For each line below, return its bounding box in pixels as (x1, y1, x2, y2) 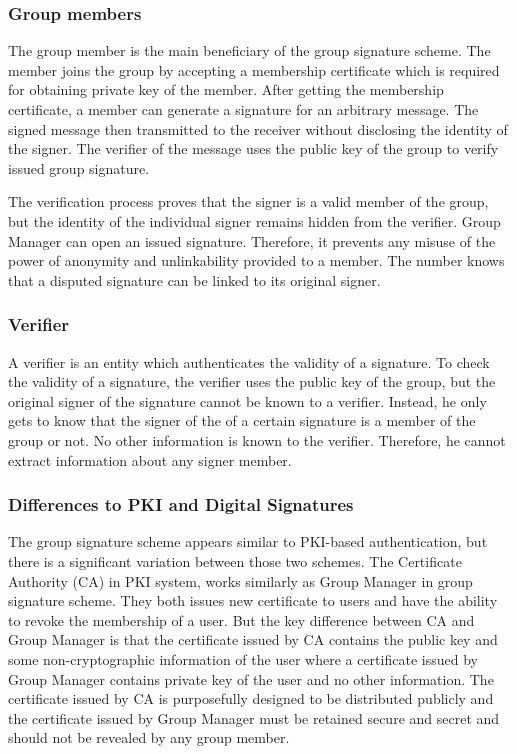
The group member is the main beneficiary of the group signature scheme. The (8, 40, 491, 61)
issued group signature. (8, 157, 150, 178)
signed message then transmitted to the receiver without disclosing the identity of (8, 118, 508, 139)
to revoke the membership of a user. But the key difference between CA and (8, 609, 475, 630)
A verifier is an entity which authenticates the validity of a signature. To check (8, 351, 490, 372)
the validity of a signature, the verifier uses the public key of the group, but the (8, 371, 496, 392)
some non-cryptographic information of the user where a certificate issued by (8, 648, 478, 669)
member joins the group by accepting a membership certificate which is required (8, 59, 500, 80)
